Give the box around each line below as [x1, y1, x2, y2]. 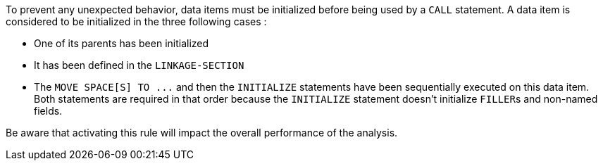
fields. [34, 105, 63, 117]
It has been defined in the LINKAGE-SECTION [34, 59, 244, 71]
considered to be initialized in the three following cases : [6, 15, 267, 27]
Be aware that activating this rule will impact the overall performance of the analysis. [6, 127, 398, 139]
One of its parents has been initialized [34, 37, 209, 49]
